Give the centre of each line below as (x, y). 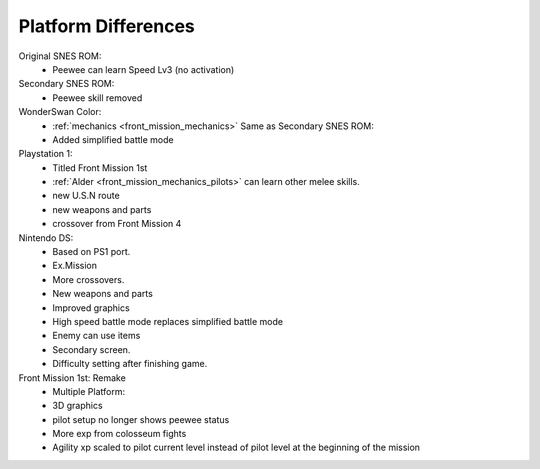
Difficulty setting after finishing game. (130, 364)
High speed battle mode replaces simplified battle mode (168, 321)
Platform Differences (106, 26)
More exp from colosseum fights (119, 434)
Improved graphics (91, 307)
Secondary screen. (91, 349)
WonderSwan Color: (60, 112)
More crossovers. (88, 279)
